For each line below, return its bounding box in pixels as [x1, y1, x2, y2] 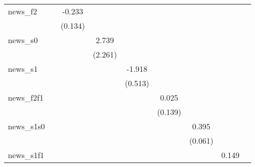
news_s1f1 [8, 149, 45, 161]
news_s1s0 [8, 120, 45, 132]
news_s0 [8, 34, 38, 46]
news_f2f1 [8, 92, 44, 103]
